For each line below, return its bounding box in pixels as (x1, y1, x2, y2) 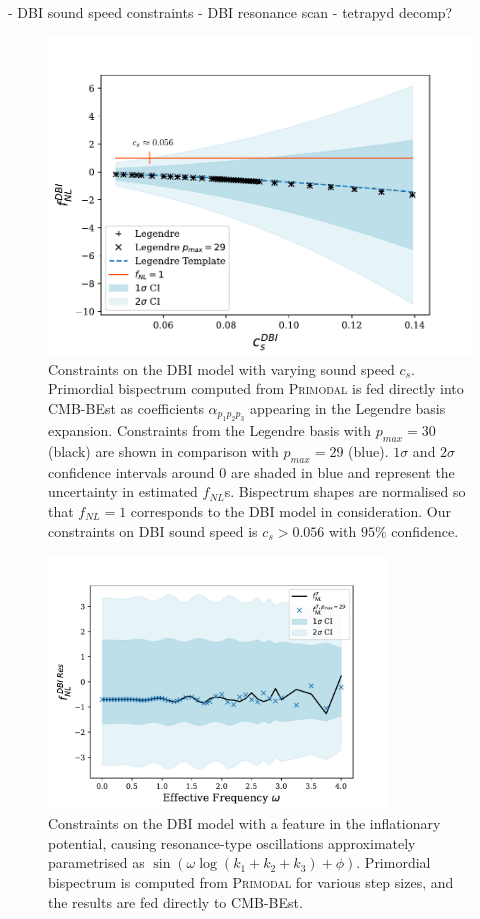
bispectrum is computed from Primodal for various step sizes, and (48, 871, 454, 892)
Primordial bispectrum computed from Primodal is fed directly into (48, 378, 464, 399)
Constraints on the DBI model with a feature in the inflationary (48, 813, 441, 834)
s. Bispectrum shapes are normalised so (224, 481, 466, 502)
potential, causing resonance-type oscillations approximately (48, 832, 416, 853)
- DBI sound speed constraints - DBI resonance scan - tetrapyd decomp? (8, 2, 453, 22)
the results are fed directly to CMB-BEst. (48, 891, 303, 912)
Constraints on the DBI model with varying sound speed (48, 358, 395, 379)
